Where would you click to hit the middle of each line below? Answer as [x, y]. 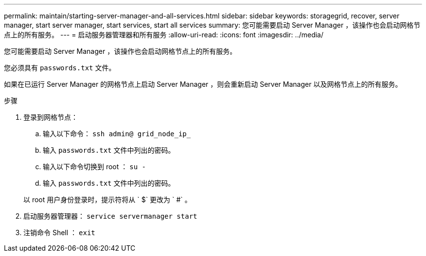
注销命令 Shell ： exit [59, 232]
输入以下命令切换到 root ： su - [94, 167]
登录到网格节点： [51, 117]
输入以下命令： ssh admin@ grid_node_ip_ [117, 134]
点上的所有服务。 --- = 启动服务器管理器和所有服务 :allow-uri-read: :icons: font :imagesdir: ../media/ [164, 35]
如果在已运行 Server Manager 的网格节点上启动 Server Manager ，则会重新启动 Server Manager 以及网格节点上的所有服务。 [203, 84]
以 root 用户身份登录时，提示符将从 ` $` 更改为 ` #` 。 [107, 200]
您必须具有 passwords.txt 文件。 [60, 68]
